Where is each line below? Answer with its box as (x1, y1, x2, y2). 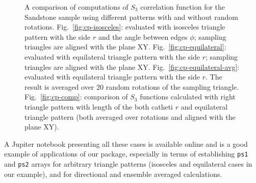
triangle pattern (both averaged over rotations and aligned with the (24, 111, 236, 122)
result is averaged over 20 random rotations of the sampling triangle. (24, 81, 239, 92)
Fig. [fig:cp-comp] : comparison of (24, 91, 128, 102)
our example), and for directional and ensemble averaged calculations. (4, 168, 222, 179)
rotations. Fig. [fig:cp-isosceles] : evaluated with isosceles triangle (24, 21, 225, 32)
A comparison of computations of (24, 2, 129, 12)
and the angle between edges (98, 31, 188, 42)
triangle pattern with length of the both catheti (24, 101, 173, 112)
